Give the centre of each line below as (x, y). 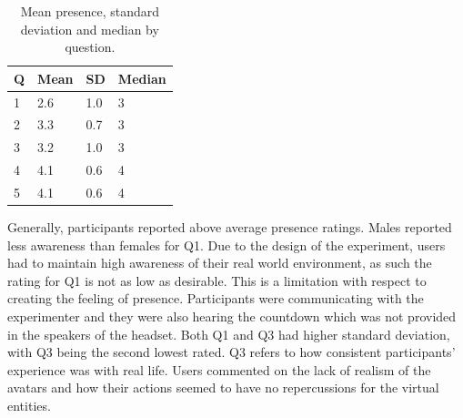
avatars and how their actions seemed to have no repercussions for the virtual (223, 387)
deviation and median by (90, 29)
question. (90, 47)
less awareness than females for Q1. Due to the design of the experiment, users (226, 245)
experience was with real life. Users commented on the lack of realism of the (219, 369)
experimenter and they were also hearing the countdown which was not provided (232, 316)
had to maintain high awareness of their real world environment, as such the (220, 263)
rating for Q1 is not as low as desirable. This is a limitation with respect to (217, 280)
